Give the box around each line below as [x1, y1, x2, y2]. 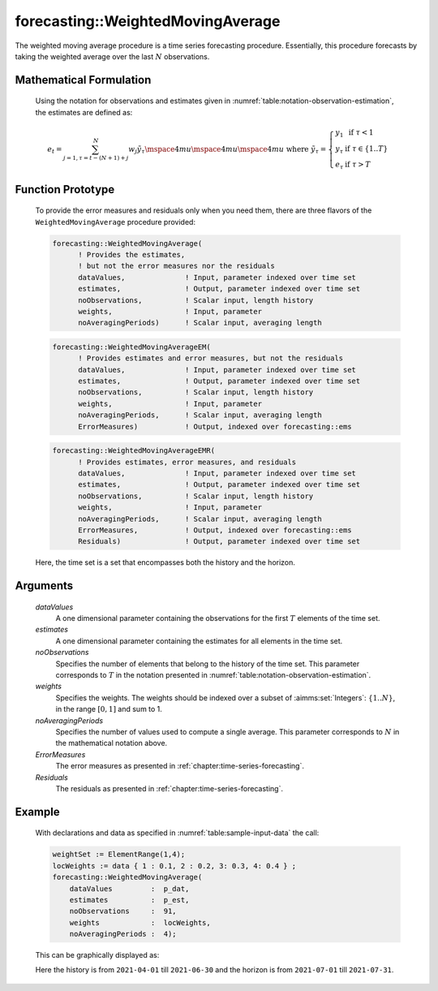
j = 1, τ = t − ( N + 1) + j [62, 154, 129, 162]
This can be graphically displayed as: [35, 950, 160, 960]
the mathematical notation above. [55, 739, 168, 748]
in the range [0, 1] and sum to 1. [55, 704, 162, 714]
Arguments [15, 579, 74, 592]
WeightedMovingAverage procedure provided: [35, 217, 196, 226]
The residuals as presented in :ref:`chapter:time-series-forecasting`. [55, 783, 284, 793]
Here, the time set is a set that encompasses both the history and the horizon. [35, 558, 296, 567]
